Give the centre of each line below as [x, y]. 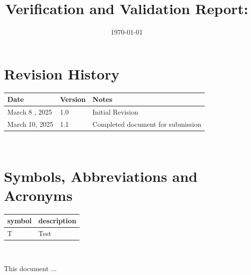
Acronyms [38, 195]
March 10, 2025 [30, 124]
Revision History [62, 73]
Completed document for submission [147, 124]
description [57, 221]
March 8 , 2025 [30, 112]
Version [73, 99]
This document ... [30, 268]
